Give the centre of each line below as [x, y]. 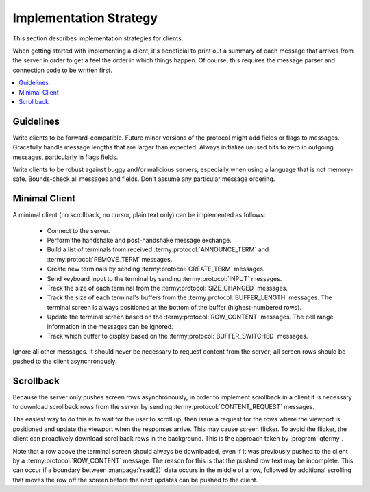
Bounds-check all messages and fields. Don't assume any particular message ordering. [152, 179]
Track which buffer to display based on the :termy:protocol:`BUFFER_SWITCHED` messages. [177, 336]
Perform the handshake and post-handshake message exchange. [139, 241]
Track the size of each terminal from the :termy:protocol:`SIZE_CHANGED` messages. [167, 288]
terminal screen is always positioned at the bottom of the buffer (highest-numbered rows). [174, 307]
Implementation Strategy [85, 18]
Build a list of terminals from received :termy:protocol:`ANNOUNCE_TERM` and [158, 249]
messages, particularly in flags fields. [65, 157]
